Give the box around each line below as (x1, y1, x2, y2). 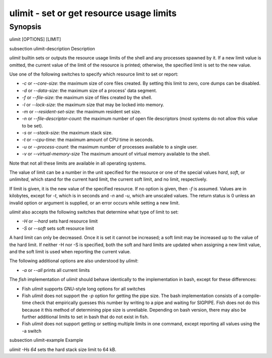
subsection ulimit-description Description (9, 45, 95, 51)
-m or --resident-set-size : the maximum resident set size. (22, 108, 142, 114)
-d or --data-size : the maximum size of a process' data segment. (22, 87, 157, 93)
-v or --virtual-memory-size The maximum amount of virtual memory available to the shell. (22, 151, 211, 157)
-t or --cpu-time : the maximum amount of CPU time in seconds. (22, 136, 154, 143)
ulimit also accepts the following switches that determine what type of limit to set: (9, 209, 179, 215)
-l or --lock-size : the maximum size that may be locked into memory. (22, 101, 164, 108)
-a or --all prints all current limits (22, 267, 90, 273)
